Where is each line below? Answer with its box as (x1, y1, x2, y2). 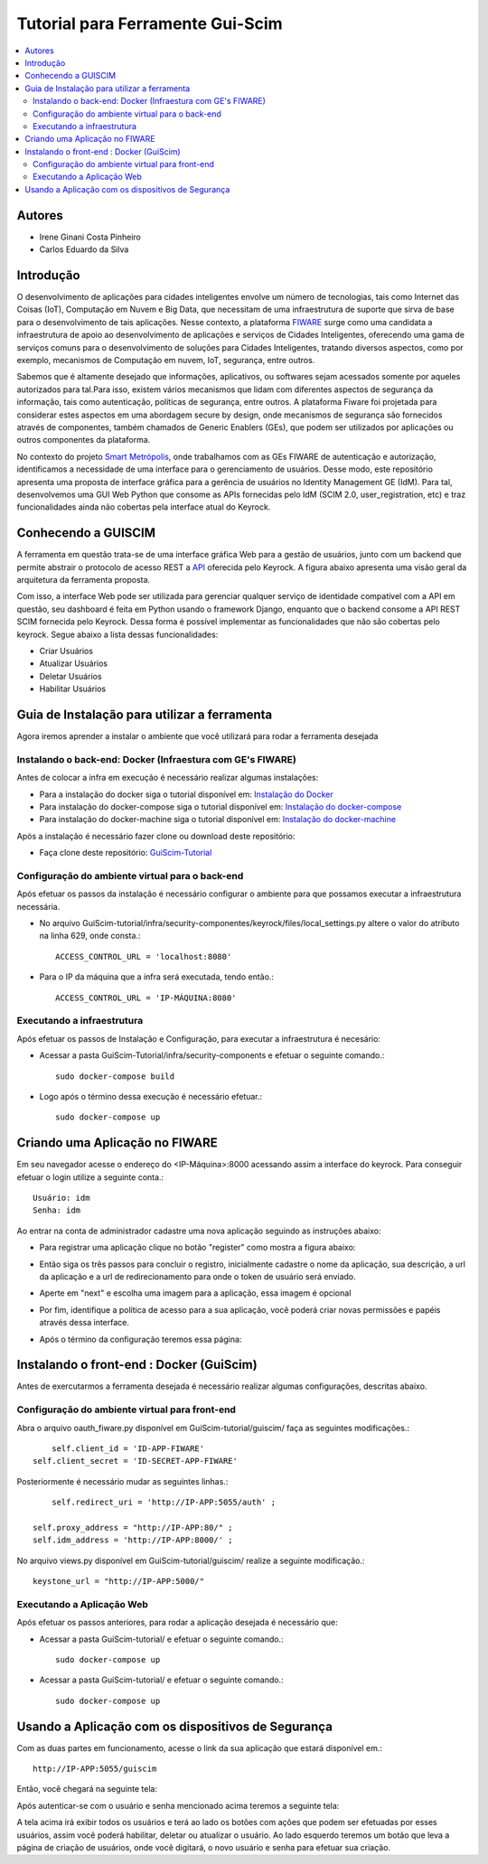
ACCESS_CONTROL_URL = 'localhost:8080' (55, 951, 232, 961)
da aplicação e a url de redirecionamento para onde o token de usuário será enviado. (39, 1270, 356, 1282)
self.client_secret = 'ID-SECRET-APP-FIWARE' (33, 1456, 239, 1466)
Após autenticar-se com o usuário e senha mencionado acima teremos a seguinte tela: (16, 1800, 340, 1811)
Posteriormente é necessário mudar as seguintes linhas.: (16, 1475, 229, 1486)
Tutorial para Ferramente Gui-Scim (16, 14, 284, 33)
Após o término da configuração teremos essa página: (39, 1334, 242, 1344)
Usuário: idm (33, 1193, 90, 1203)
